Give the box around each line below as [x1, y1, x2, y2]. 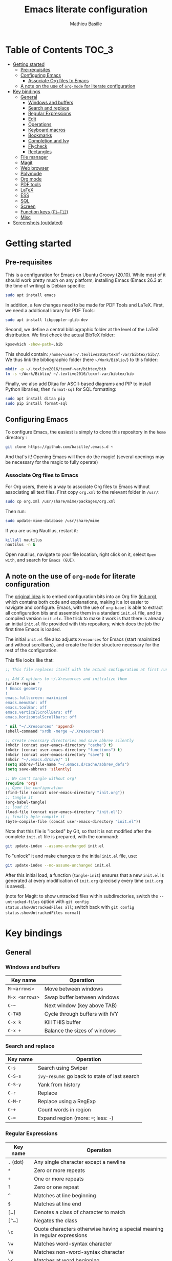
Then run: [5, 508, 26, 514]
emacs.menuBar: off [5, 700, 47, 706]
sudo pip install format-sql [5, 401, 68, 406]
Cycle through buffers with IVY [44, 1011, 119, 1018]
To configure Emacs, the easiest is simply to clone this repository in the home [5, 428, 166, 435]
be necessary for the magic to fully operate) [5, 459, 98, 465]
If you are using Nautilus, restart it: [5, 527, 78, 533]
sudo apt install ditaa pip [5, 396, 66, 402]
